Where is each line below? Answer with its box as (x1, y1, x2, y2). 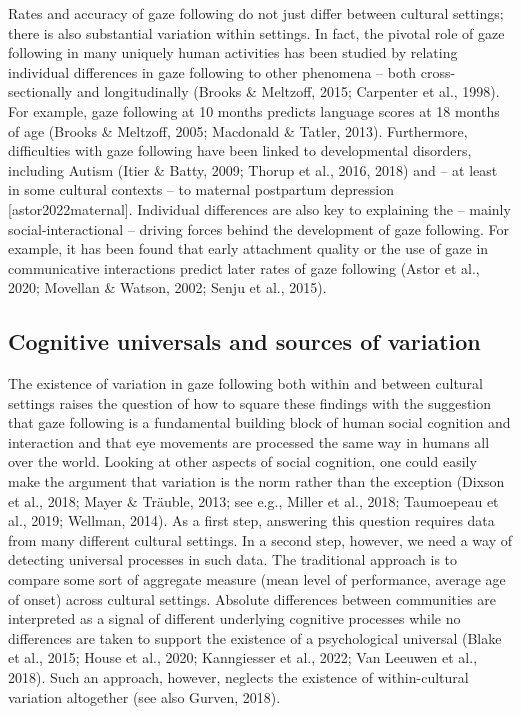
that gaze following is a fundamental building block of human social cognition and (8, 412, 511, 433)
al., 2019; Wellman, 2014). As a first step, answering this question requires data (8, 510, 495, 531)
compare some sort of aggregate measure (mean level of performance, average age (8, 569, 506, 590)
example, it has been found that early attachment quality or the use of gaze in (8, 238, 489, 259)
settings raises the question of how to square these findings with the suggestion (8, 392, 492, 413)
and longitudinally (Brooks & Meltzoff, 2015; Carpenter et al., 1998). (76, 81, 500, 102)
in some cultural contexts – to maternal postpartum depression (8, 179, 394, 200)
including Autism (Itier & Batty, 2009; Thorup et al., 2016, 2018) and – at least (8, 159, 498, 180)
